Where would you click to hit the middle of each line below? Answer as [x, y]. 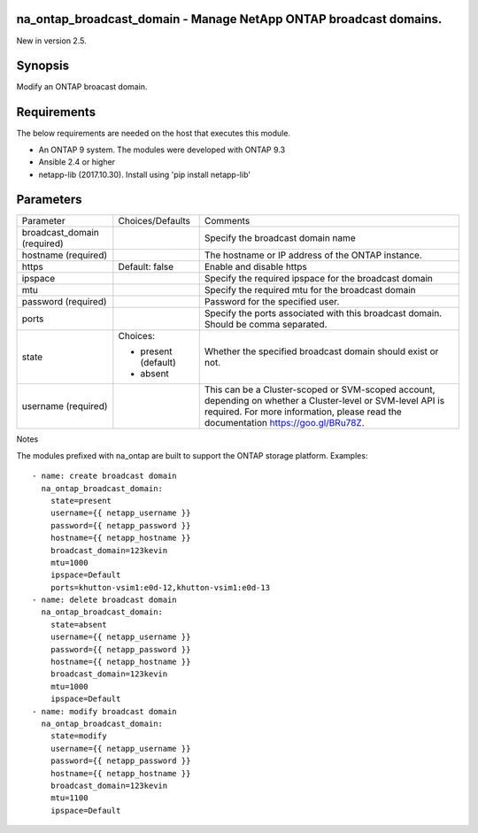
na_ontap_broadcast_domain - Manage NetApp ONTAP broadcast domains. [229, 19]
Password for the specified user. [272, 302]
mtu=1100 [69, 798]
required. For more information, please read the [303, 412]
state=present [81, 501]
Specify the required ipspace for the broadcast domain [319, 279]
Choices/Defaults [154, 221]
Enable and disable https [255, 267]
